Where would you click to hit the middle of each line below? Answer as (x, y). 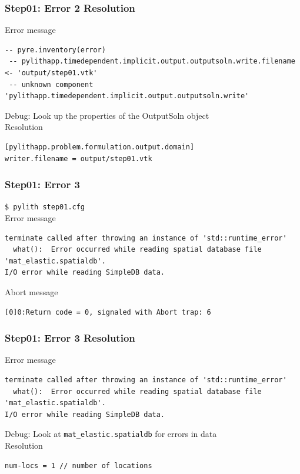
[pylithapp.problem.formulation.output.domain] (100, 147)
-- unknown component (51, 84)
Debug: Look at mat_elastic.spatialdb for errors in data (111, 434)
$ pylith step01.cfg (45, 207)
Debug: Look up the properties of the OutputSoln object (107, 115)
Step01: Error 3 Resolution (70, 338)
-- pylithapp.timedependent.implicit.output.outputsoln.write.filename (152, 61)
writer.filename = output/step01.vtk (79, 158)
